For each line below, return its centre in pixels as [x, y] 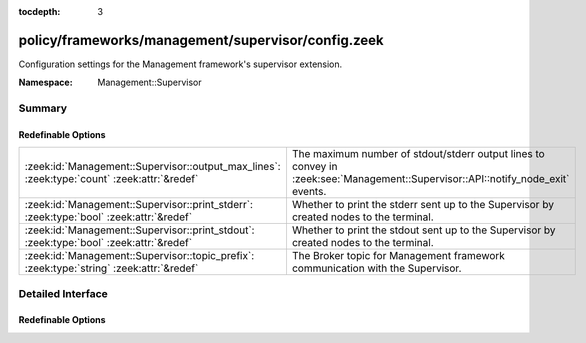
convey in [314, 167]
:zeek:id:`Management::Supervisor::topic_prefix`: [139, 256]
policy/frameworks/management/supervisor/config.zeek [201, 40]
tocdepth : [39, 11]
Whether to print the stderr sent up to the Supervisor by [423, 205]
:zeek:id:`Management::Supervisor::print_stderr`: [139, 205]
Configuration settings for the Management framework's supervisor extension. [180, 64]
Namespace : [46, 82]
